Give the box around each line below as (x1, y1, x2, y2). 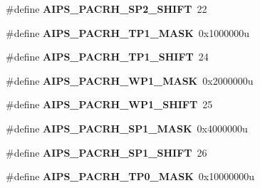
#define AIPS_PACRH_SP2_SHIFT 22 (6, 1, 207, 16)
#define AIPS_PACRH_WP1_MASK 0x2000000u (6, 73, 254, 88)
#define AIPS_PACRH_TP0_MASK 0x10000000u (6, 169, 254, 184)
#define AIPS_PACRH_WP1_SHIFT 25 (6, 97, 213, 112)
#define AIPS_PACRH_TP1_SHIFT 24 (6, 49, 209, 64)
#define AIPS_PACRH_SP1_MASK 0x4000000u (6, 120, 248, 135)
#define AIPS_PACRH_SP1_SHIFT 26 (6, 145, 207, 160)
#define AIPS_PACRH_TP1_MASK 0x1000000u (6, 25, 249, 40)
